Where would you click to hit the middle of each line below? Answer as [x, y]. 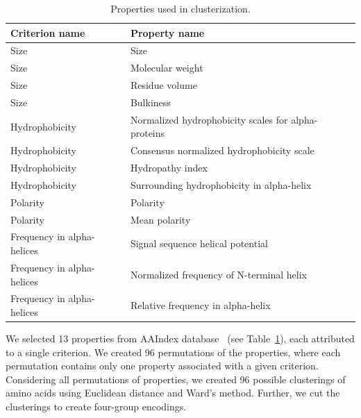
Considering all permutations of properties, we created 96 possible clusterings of [176, 379]
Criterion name [48, 32]
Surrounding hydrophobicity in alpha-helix [221, 184]
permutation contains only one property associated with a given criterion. [162, 366]
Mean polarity [160, 219]
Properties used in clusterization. [180, 8]
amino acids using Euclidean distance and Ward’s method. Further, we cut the [173, 393]
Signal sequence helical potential [199, 243]
